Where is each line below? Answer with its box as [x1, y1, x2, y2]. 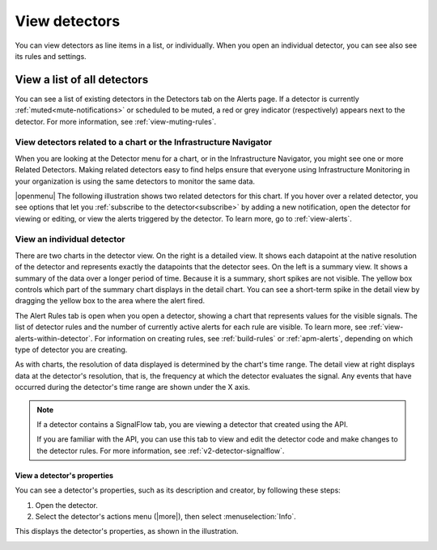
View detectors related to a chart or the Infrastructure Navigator [15, 137, 273, 148]
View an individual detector [15, 234, 125, 245]
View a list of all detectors [15, 73, 149, 87]
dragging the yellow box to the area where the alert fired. [15, 296, 206, 306]
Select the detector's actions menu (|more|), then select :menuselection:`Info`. [35, 511, 297, 521]
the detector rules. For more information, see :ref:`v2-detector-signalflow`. [36, 446, 285, 455]
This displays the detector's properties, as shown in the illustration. [15, 527, 239, 536]
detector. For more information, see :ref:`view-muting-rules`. [15, 116, 217, 126]
